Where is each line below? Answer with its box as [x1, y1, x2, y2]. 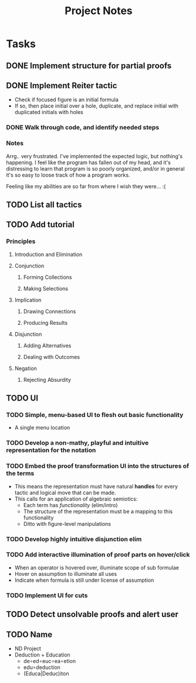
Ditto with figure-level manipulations [23, 520, 111, 527]
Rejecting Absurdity [23, 376, 72, 383]
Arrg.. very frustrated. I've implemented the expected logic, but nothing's [6, 152, 183, 159]
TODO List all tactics [6, 200, 82, 209]
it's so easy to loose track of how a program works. [6, 171, 130, 178]
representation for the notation [6, 446, 96, 454]
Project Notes [64, 4, 133, 18]
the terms [6, 469, 35, 478]
